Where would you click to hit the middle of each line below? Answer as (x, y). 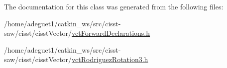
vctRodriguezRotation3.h (110, 59)
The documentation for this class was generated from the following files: (114, 6)
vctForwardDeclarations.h (111, 33)
